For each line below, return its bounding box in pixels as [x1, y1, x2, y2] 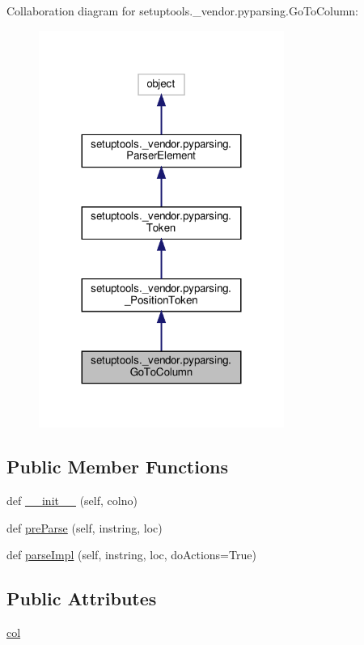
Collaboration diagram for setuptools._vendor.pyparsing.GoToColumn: [6, 2, 359, 19]
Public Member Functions [6, 454, 228, 479]
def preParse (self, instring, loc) [6, 519, 163, 536]
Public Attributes [6, 586, 157, 611]
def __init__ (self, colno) [6, 492, 138, 509]
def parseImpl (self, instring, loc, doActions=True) [6, 546, 256, 563]
